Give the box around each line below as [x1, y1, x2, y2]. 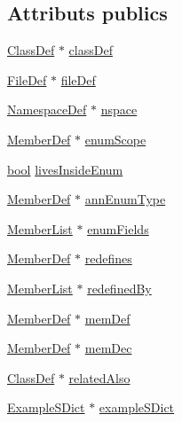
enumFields [87, 219, 149, 238]
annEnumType [84, 190, 166, 208]
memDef [84, 309, 131, 327]
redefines [84, 249, 132, 268]
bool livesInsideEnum [7, 160, 123, 178]
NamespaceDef [7, 100, 87, 119]
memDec [84, 339, 132, 357]
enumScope [84, 129, 146, 148]
